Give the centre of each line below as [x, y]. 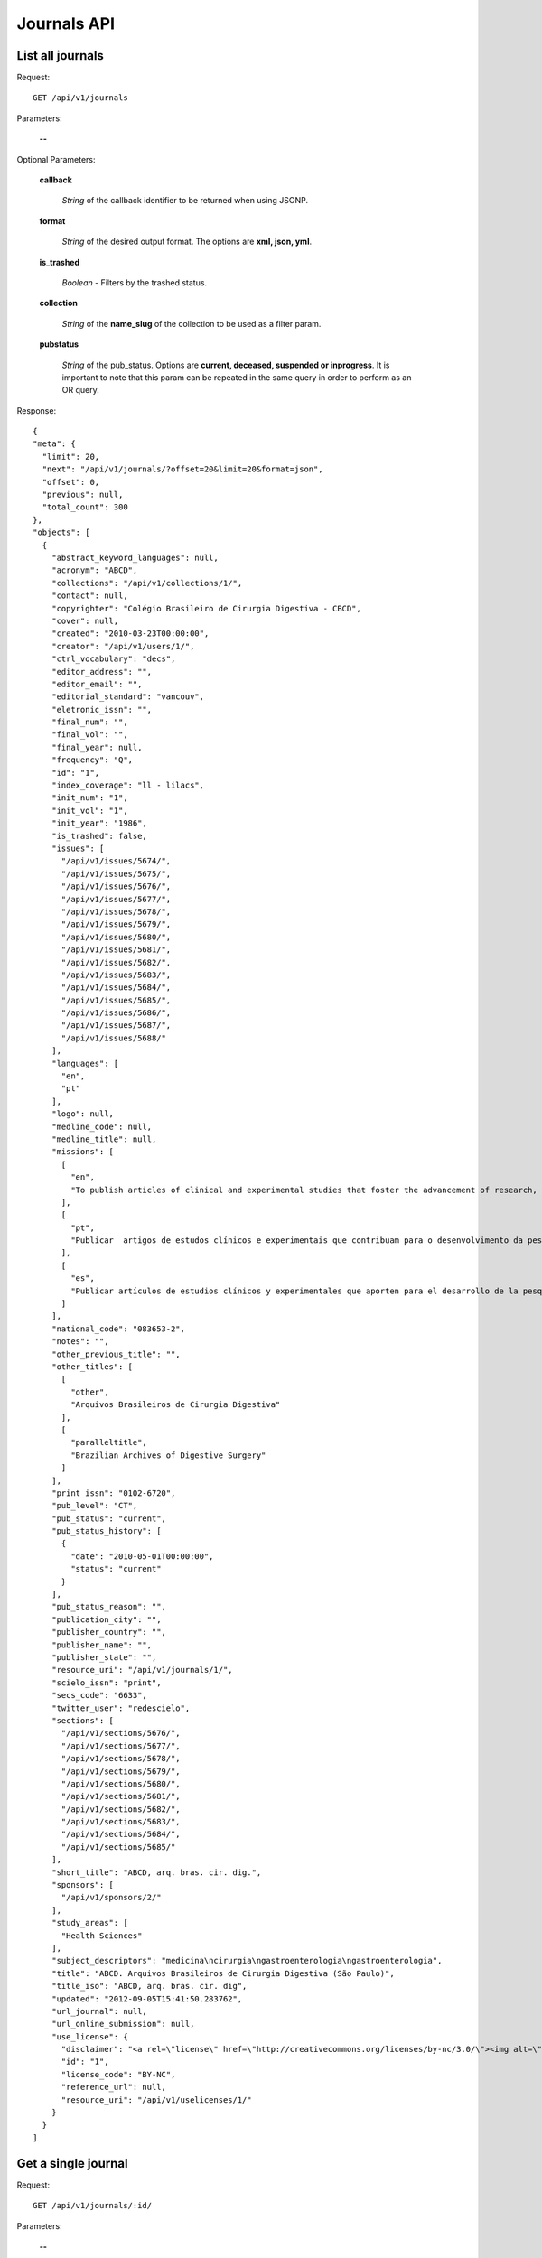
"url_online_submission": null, [123, 2024]
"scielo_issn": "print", [106, 1683]
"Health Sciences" [102, 1936]
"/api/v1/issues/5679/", [116, 924]
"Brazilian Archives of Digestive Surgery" [168, 1455]
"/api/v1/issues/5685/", [116, 1000]
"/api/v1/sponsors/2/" [111, 1898]
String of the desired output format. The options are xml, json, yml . [187, 242]
